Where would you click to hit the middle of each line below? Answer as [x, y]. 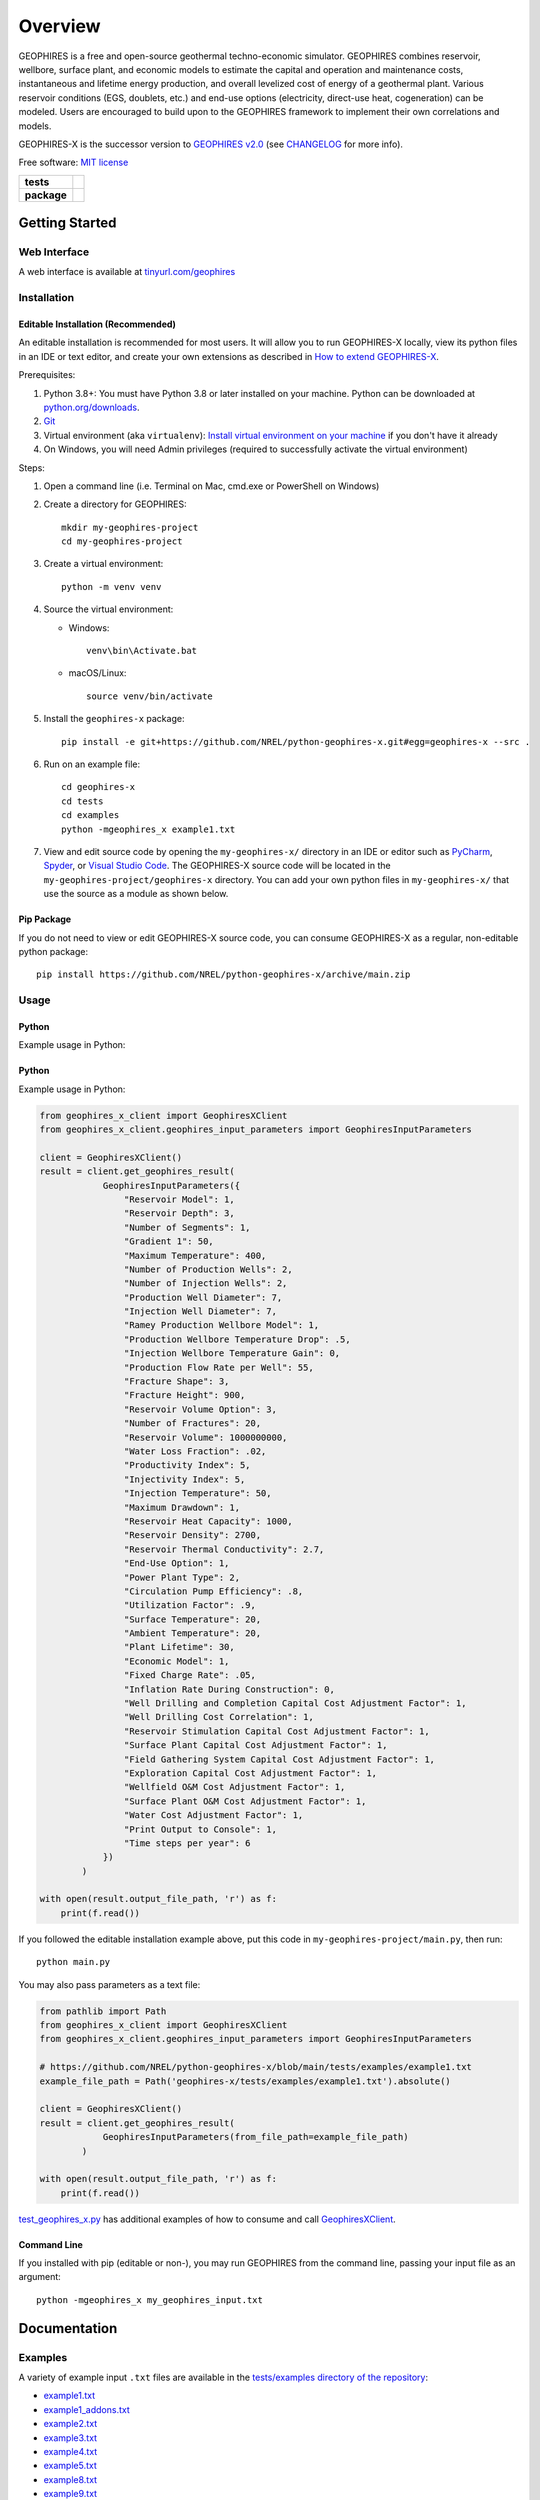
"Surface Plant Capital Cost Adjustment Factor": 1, [255, 1745]
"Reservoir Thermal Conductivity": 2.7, [224, 1549]
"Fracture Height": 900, [184, 1395]
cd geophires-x [98, 787]
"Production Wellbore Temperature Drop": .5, [237, 1339]
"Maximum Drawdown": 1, [181, 1507]
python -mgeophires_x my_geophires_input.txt [150, 2299]
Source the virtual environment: [108, 609]
